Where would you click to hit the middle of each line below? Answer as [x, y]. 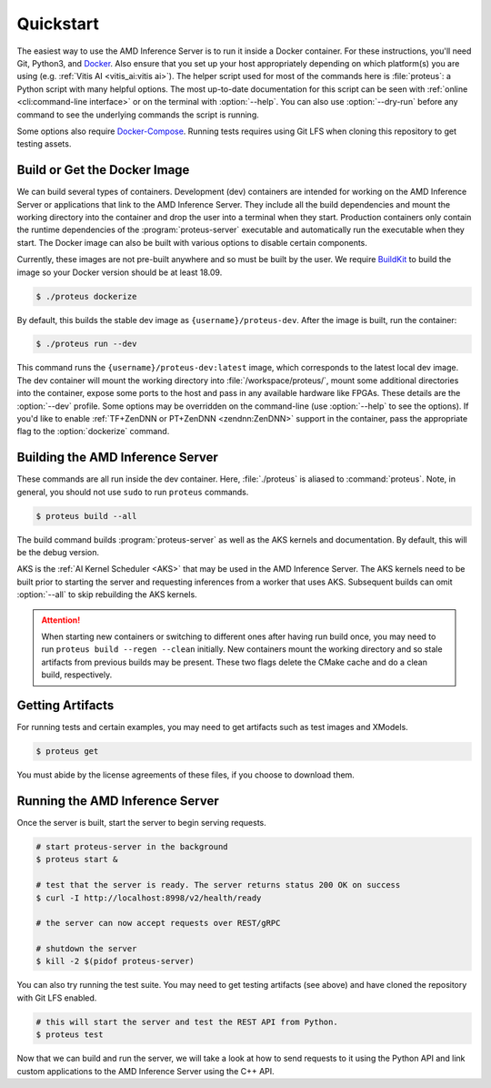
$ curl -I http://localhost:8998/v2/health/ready [149, 898]
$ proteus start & [77, 859]
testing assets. [44, 144]
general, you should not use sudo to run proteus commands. [133, 492]
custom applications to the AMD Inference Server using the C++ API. [145, 1071]
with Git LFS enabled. [57, 998]
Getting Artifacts [65, 706]
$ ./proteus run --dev [86, 344]
